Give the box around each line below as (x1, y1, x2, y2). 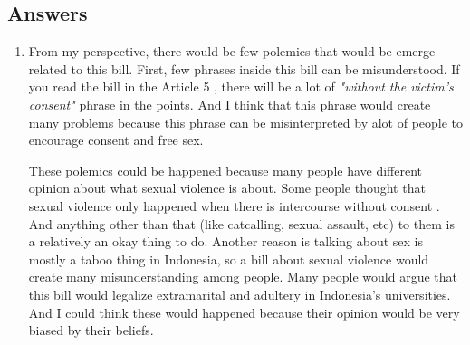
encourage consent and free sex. (28, 130, 204, 149)
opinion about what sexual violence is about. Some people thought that (28, 178, 426, 197)
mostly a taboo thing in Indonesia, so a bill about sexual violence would (28, 249, 429, 268)
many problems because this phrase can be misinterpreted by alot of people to (28, 112, 464, 131)
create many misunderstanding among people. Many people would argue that (28, 267, 457, 286)
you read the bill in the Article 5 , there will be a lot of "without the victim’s (28, 77, 454, 96)
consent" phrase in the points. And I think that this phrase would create (28, 94, 431, 113)
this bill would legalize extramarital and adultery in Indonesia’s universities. (28, 284, 451, 303)
